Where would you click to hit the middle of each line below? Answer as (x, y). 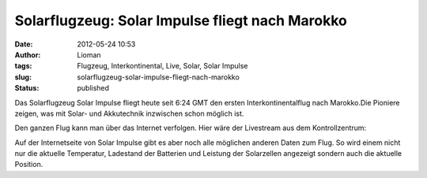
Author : (28, 54)
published (93, 88)
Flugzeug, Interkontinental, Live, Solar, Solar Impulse (162, 66)
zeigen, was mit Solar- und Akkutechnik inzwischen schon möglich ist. (129, 113)
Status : (27, 88)
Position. (29, 165)
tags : (23, 66)
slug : (23, 77)
